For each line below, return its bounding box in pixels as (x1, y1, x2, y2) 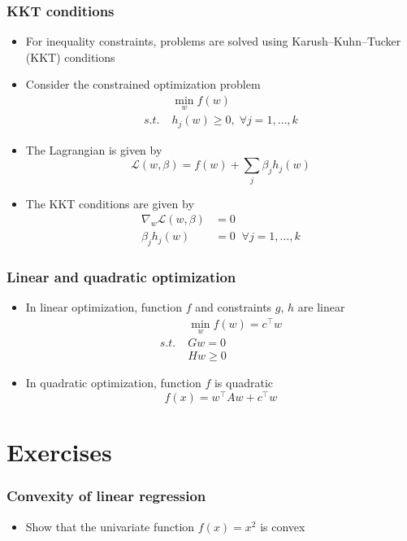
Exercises (6, 435, 112, 469)
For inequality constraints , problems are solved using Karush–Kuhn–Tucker (25, 33, 401, 50)
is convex (260, 517, 305, 534)
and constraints (195, 299, 272, 316)
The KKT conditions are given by (25, 194, 194, 212)
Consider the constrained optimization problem (25, 76, 261, 93)
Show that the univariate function (25, 517, 195, 534)
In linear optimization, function (25, 299, 182, 316)
